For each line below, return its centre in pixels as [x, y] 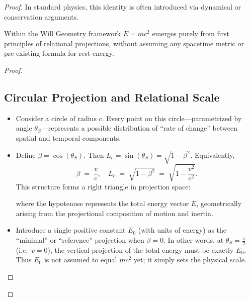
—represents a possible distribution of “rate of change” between [139, 128]
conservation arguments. [41, 16]
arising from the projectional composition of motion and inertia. [114, 213]
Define [26, 155]
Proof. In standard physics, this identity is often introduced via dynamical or [123, 7]
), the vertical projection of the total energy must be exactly [141, 249]
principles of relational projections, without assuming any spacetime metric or [124, 43]
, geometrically [219, 203]
